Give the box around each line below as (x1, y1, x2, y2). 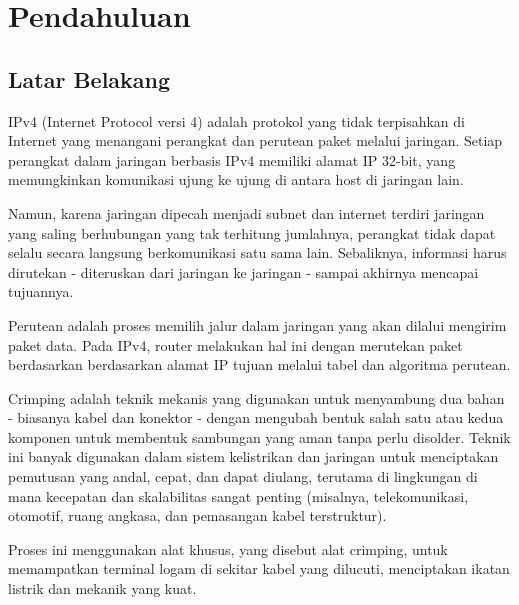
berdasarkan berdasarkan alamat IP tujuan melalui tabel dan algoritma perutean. (8, 354, 511, 375)
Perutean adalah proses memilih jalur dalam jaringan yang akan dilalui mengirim (8, 314, 507, 335)
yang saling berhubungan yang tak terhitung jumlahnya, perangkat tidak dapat (8, 222, 496, 243)
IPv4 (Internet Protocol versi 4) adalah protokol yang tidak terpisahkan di (8, 110, 465, 131)
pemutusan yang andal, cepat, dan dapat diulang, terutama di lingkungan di (8, 466, 478, 487)
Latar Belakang (8, 63, 171, 94)
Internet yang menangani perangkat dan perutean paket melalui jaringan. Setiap (8, 130, 503, 151)
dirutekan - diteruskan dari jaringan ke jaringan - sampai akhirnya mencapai (8, 261, 479, 282)
